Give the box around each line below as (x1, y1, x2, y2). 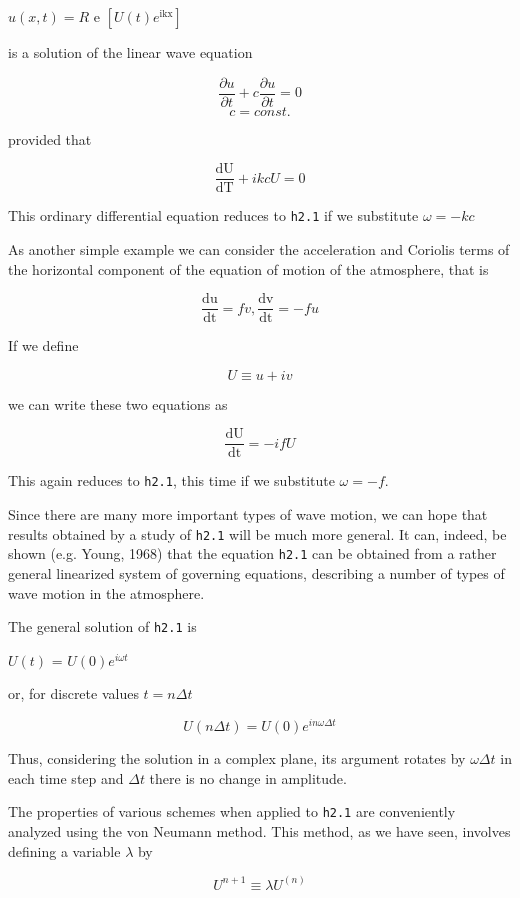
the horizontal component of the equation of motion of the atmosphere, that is (8, 258, 489, 279)
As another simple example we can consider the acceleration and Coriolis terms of (8, 238, 510, 259)
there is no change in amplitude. (149, 767, 347, 788)
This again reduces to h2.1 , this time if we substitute (8, 470, 335, 491)
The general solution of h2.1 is (8, 616, 197, 637)
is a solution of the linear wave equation (8, 42, 253, 62)
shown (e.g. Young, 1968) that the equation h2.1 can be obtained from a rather (8, 543, 497, 564)
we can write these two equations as (8, 393, 228, 414)
